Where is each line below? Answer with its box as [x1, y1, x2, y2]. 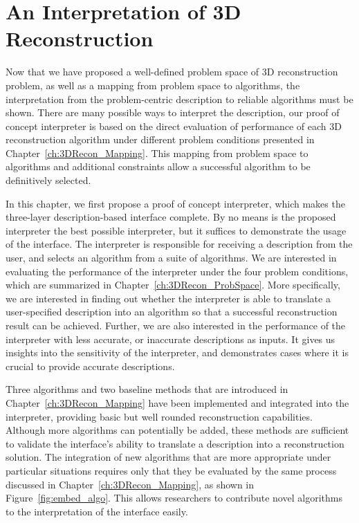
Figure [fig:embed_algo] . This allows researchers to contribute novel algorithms [6, 490, 342, 505]
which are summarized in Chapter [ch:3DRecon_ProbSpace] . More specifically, [6, 277, 340, 292]
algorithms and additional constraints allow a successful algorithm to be [6, 159, 311, 174]
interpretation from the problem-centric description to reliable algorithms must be [6, 91, 353, 106]
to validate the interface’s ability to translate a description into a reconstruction [6, 436, 344, 450]
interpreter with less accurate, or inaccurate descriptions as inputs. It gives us [6, 331, 335, 346]
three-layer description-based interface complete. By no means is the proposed [6, 210, 336, 224]
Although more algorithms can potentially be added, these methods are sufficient [6, 423, 349, 437]
